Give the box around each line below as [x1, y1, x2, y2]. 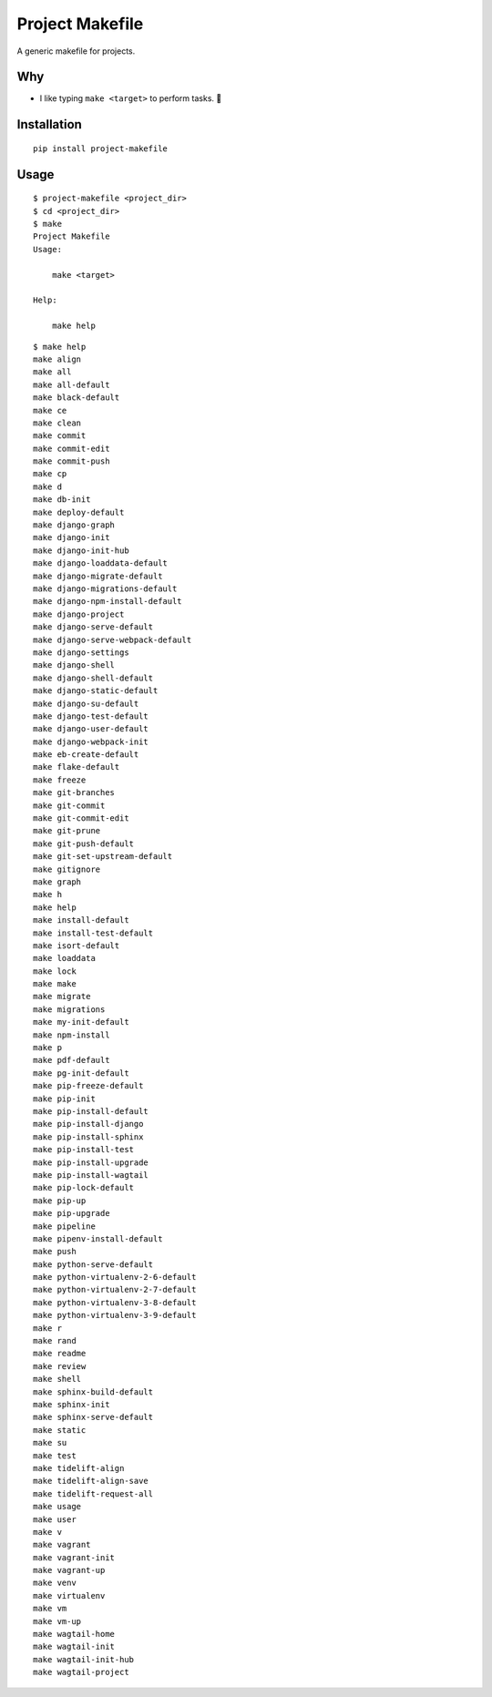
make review [33, 1361, 87, 1371]
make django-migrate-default [33, 570, 163, 581]
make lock [33, 966, 77, 976]
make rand [33, 1335, 77, 1346]
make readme [33, 1348, 87, 1359]
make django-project [33, 608, 125, 619]
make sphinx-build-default [33, 1386, 154, 1397]
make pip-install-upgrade [33, 1157, 149, 1168]
